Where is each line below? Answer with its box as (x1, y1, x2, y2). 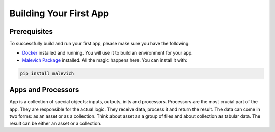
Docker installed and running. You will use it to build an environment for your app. (22, 50, 193, 56)
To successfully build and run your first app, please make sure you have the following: (9, 41, 190, 47)
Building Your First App (9, 8, 109, 19)
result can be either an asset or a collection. (9, 120, 102, 126)
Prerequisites (9, 27, 53, 36)
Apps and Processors (9, 86, 79, 94)
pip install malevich (20, 70, 74, 76)
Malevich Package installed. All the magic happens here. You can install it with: (22, 57, 188, 63)
